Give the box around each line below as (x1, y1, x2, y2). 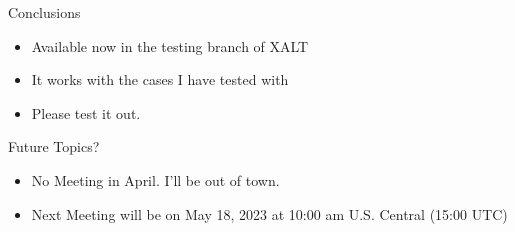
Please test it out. (31, 102, 141, 123)
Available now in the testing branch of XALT (31, 35, 309, 56)
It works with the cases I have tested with (31, 69, 289, 90)
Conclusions (8, 2, 81, 22)
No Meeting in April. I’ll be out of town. (31, 169, 280, 190)
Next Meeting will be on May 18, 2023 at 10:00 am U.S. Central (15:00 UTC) (31, 203, 508, 224)
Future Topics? (8, 136, 100, 157)
